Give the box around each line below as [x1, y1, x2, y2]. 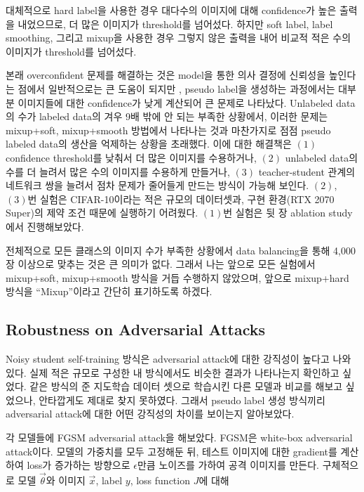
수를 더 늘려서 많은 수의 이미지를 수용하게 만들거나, [6, 164, 230, 179]
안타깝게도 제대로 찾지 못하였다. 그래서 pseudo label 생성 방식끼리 [39, 392, 325, 407]
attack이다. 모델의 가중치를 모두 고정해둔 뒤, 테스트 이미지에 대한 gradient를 [6, 444, 337, 458]
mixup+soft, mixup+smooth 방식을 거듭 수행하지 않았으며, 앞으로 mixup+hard [6, 270, 349, 285]
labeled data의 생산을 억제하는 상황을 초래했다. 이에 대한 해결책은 [6, 136, 292, 151]
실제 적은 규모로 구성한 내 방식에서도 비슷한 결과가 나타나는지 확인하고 [29, 365, 339, 380]
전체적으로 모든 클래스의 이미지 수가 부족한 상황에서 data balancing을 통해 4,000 [6, 242, 356, 257]
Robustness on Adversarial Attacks [6, 318, 266, 340]
